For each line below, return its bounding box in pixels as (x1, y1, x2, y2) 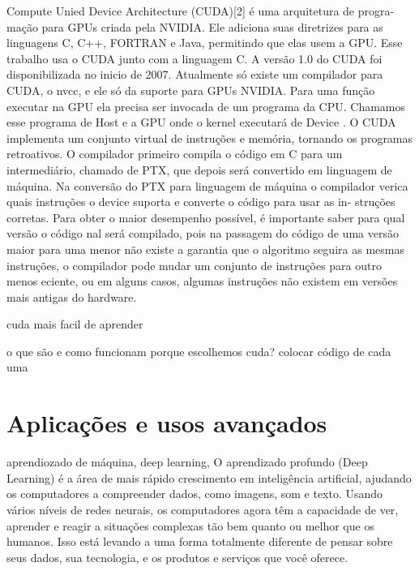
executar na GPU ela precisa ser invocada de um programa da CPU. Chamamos (6, 97, 406, 114)
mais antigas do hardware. (6, 288, 137, 305)
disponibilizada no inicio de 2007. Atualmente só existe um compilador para (6, 66, 383, 83)
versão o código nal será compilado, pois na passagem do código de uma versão (6, 225, 399, 242)
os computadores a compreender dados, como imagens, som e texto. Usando (6, 485, 383, 502)
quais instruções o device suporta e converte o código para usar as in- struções (6, 193, 395, 210)
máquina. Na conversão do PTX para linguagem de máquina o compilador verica (6, 177, 408, 194)
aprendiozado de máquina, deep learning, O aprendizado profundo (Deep (6, 453, 368, 470)
